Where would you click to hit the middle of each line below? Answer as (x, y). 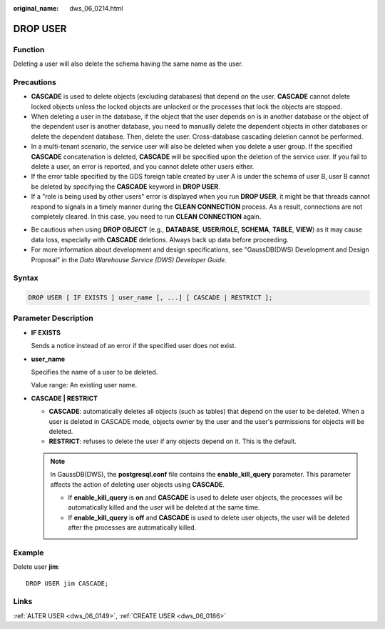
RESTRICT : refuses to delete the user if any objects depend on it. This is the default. (173, 441)
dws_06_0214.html (96, 8)
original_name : (36, 8)
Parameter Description (53, 318)
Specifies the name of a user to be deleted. (94, 372)
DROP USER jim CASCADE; (67, 583)
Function (29, 49)
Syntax (26, 278)
